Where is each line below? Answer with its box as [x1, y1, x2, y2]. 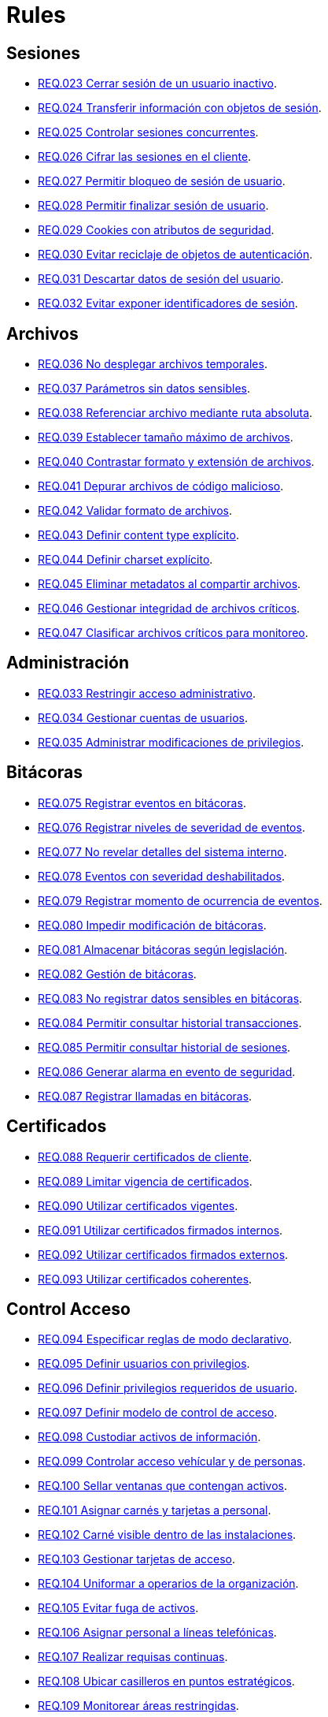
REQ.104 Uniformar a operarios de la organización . [38, 1577, 299, 1591]
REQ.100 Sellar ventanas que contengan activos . [38, 1479, 288, 1493]
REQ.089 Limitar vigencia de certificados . [38, 1174, 252, 1188]
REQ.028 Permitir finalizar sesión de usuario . [38, 199, 269, 213]
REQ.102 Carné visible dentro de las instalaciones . [38, 1528, 297, 1542]
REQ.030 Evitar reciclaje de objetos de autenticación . [38, 248, 313, 262]
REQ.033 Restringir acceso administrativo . [38, 686, 256, 700]
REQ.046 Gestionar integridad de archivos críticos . [38, 602, 300, 616]
